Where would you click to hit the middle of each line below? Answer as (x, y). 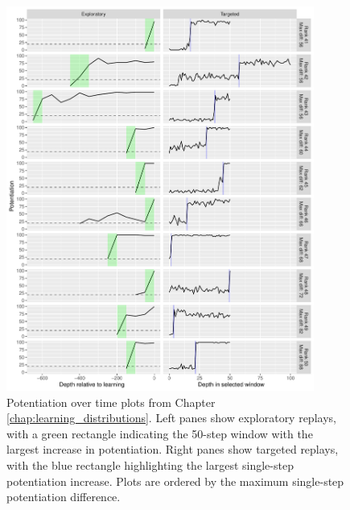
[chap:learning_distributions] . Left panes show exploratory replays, (171, 418)
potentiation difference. (64, 497)
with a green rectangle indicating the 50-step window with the (160, 433)
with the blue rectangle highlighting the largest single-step (150, 465)
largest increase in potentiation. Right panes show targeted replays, (173, 449)
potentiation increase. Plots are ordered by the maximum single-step (175, 481)
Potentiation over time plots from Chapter (111, 402)
